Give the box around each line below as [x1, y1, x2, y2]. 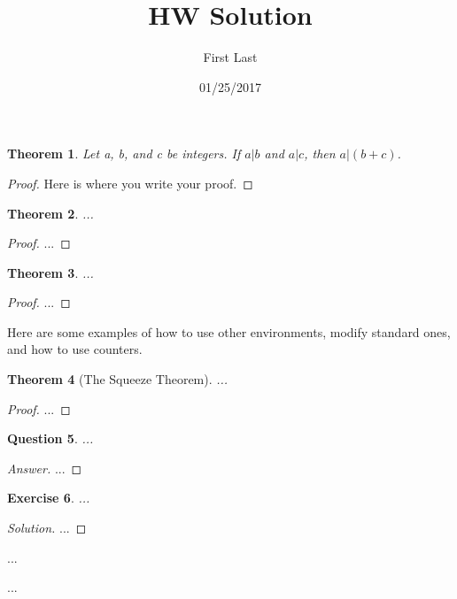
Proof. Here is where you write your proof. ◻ [7, 173, 253, 192]
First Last [203, 48, 258, 66]
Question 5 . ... [7, 429, 94, 448]
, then [304, 144, 336, 163]
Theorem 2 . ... [7, 204, 94, 222]
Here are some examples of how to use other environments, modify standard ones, [7, 322, 451, 341]
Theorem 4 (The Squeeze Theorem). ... [7, 370, 228, 388]
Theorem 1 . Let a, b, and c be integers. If [7, 144, 241, 163]
